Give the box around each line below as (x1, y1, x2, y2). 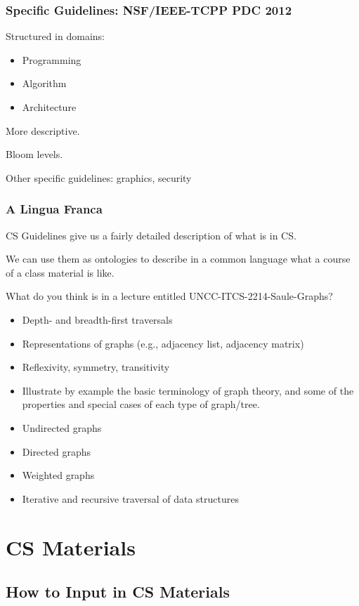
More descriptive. (6, 123, 80, 138)
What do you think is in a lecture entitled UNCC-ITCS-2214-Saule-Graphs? (6, 289, 333, 303)
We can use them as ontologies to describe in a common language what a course (6, 251, 351, 266)
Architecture (22, 100, 77, 114)
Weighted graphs (22, 468, 95, 482)
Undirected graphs (22, 420, 102, 435)
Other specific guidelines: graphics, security (6, 170, 192, 185)
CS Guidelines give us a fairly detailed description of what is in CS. (6, 228, 296, 242)
